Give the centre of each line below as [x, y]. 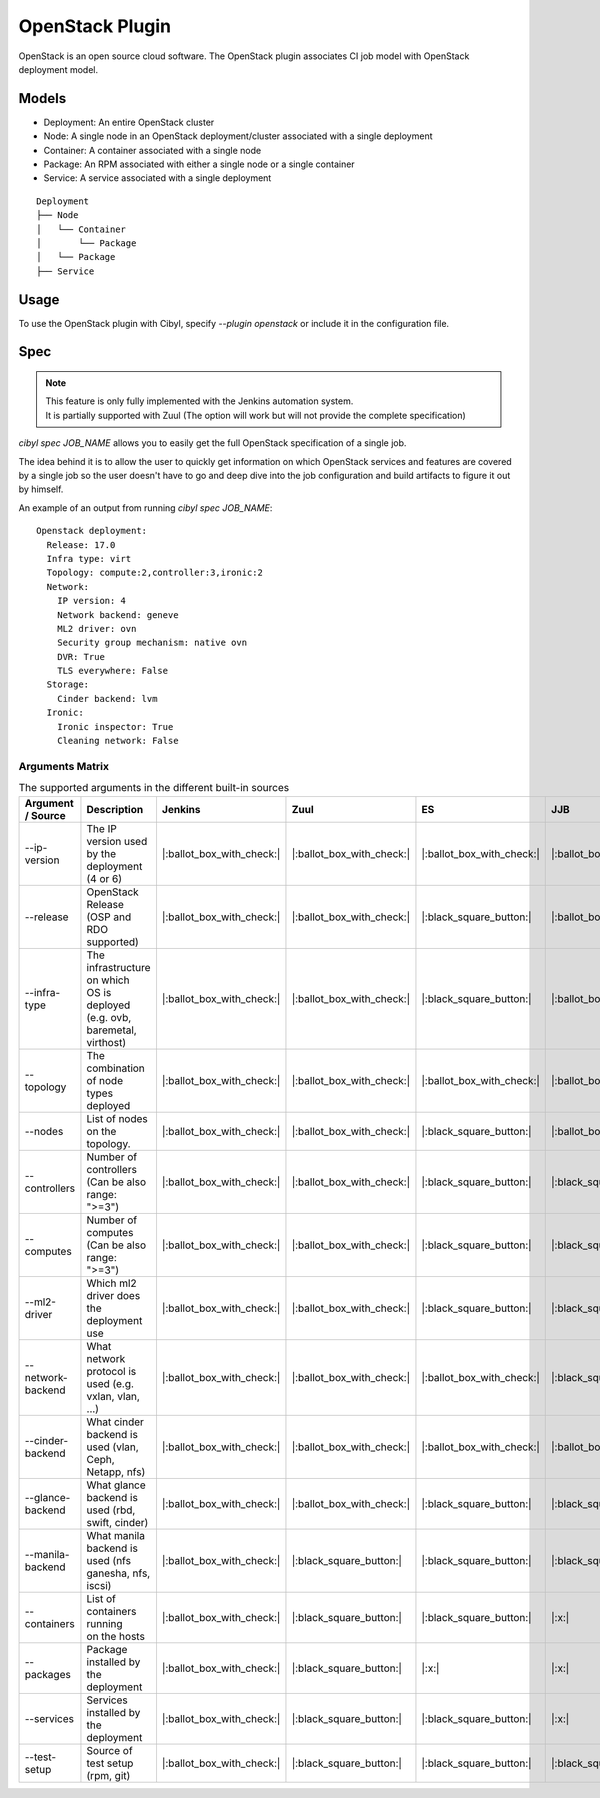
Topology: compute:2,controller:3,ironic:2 [155, 573]
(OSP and [109, 917]
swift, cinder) [117, 1522]
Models [42, 98]
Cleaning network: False [117, 741]
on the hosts [115, 1636]
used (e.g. [110, 1383]
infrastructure [118, 967]
